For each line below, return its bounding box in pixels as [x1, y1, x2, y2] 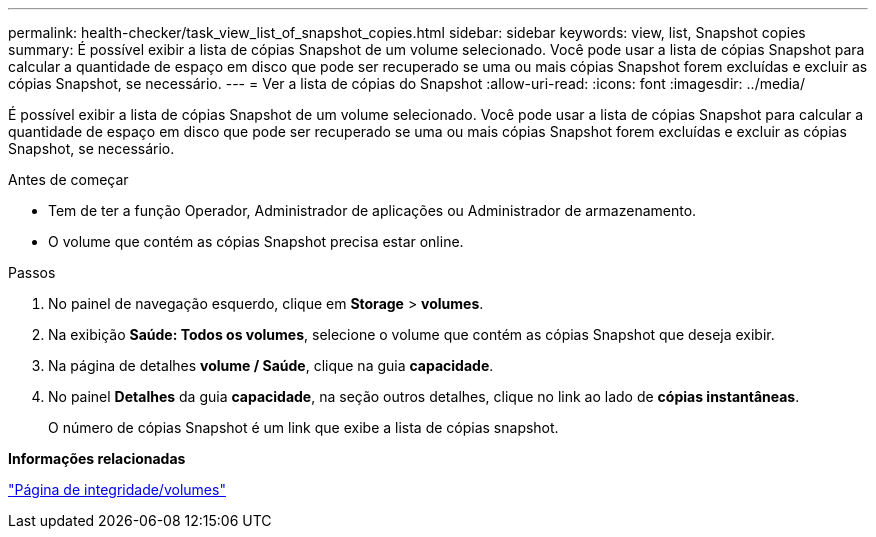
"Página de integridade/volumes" [8, 481, 226, 498]
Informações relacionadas [8, 450, 186, 467]
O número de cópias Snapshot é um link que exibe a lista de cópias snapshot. [48, 419, 559, 436]
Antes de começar [8, 171, 129, 188]
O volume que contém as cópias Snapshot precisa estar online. [48, 233, 464, 250]
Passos [8, 264, 56, 281]
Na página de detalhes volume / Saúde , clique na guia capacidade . [48, 357, 494, 374]
